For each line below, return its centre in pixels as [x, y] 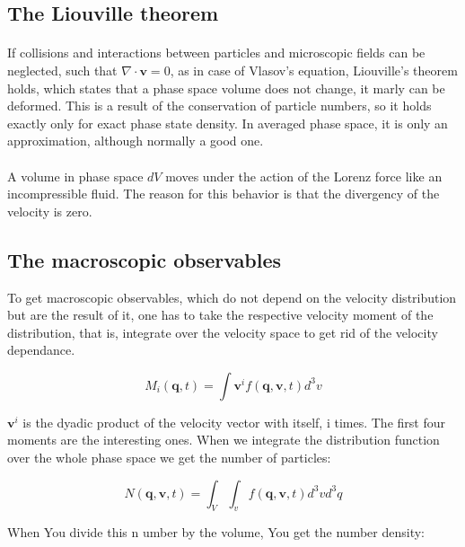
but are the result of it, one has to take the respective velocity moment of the [220, 315]
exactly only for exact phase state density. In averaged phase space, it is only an [228, 123]
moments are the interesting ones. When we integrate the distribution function [224, 440]
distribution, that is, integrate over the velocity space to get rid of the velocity [223, 332]
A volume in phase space [75, 176]
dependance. [41, 350]
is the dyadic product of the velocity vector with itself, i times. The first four [234, 422]
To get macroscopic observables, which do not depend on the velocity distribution [232, 297]
